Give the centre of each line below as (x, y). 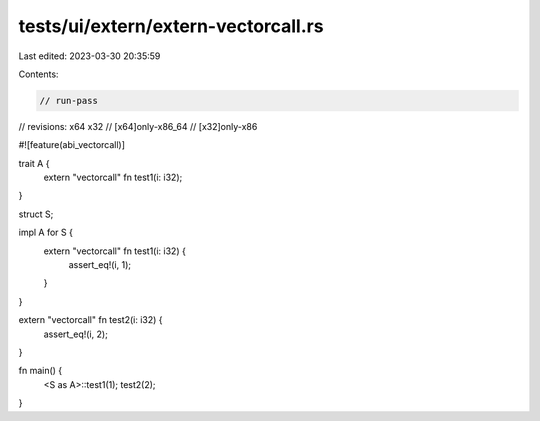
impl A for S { (46, 232)
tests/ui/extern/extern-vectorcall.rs (171, 26)
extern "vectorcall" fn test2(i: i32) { (91, 320)
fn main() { (40, 371)
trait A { (34, 163)
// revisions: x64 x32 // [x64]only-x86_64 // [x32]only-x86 (138, 126)
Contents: (38, 74)
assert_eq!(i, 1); (100, 265)
